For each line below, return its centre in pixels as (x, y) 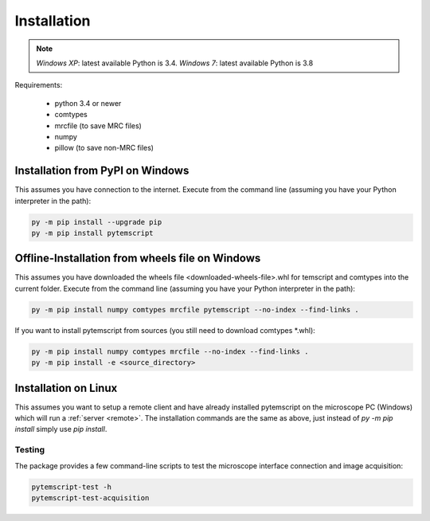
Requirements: (39, 85)
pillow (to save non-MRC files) (104, 148)
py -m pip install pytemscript (93, 233)
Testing (30, 450)
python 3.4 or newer (88, 103)
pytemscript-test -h (71, 487)
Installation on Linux (66, 388)
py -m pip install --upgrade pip (97, 222)
